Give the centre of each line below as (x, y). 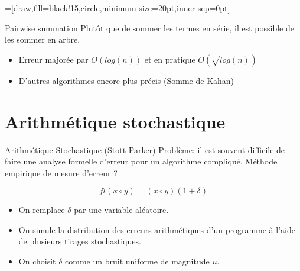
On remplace (42, 210)
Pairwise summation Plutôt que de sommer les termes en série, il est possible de (149, 28)
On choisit (37, 261)
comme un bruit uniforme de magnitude (137, 261)
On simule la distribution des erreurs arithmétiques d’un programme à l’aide (157, 229)
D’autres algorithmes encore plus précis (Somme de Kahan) (126, 80)
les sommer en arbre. (43, 39)
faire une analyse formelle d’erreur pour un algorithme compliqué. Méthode (141, 161)
